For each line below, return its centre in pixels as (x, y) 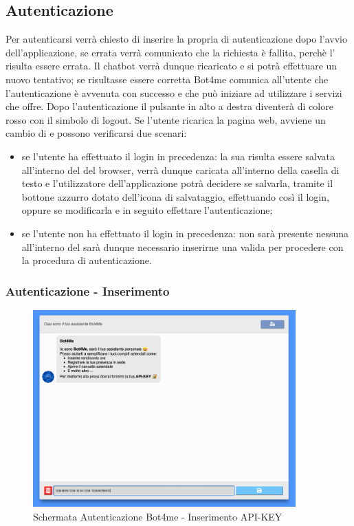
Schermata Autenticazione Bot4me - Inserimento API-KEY (158, 516)
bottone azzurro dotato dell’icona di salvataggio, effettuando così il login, (175, 196)
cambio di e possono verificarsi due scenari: (96, 133)
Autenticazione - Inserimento (88, 291)
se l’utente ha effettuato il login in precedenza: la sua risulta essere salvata (178, 156)
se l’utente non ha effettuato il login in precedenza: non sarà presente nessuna (185, 233)
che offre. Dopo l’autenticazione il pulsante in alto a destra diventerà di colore (169, 106)
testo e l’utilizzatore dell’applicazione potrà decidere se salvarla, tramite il (177, 183)
